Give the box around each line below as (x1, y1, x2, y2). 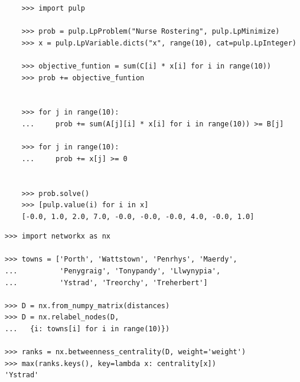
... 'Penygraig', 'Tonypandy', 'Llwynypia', (5, 267, 221, 276)
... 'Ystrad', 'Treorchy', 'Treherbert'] (5, 278, 208, 287)
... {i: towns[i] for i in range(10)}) (5, 325, 170, 334)
